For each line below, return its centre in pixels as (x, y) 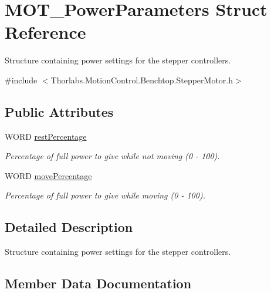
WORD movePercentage (48, 175)
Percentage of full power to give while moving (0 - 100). (105, 195)
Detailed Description (69, 227)
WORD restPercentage (46, 136)
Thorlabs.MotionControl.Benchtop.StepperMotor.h (142, 80)
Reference (45, 32)
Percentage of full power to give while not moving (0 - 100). (112, 156)
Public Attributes (59, 111)
